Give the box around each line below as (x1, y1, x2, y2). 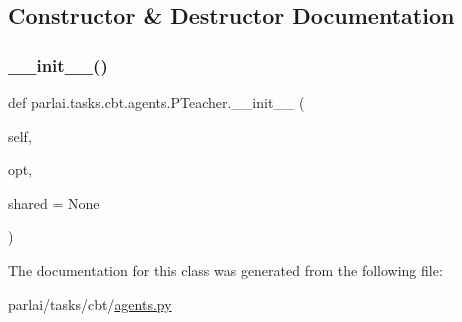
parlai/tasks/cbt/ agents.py (8, 293, 172, 314)
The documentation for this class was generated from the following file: (8, 259, 443, 280)
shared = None (8, 192, 100, 213)
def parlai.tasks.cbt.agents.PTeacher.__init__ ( (8, 92, 305, 112)
